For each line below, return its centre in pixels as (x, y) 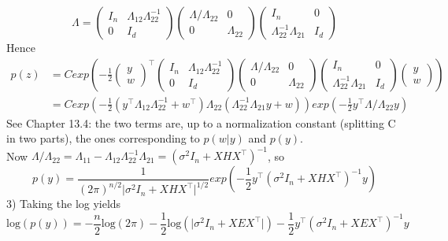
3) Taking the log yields (64, 204)
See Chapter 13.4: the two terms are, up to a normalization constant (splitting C (201, 122)
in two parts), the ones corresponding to (103, 138)
